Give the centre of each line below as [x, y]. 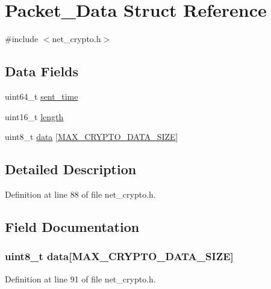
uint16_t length [34, 116]
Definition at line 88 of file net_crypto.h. [80, 194]
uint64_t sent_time [42, 96]
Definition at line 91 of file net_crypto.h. [80, 278]
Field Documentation [72, 226]
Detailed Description [71, 169]
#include [22, 39]
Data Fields [42, 71]
